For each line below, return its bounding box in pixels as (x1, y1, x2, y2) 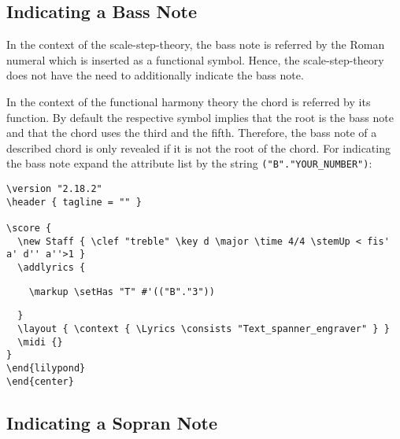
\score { (6, 222, 52, 234)
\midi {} (17, 336, 63, 348)
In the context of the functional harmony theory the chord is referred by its (6, 93, 371, 109)
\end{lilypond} (6, 362, 86, 374)
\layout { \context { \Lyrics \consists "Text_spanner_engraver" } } (17, 323, 390, 334)
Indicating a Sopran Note (6, 410, 218, 434)
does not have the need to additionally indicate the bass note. (6, 67, 304, 83)
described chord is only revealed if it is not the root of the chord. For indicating (6, 139, 391, 156)
